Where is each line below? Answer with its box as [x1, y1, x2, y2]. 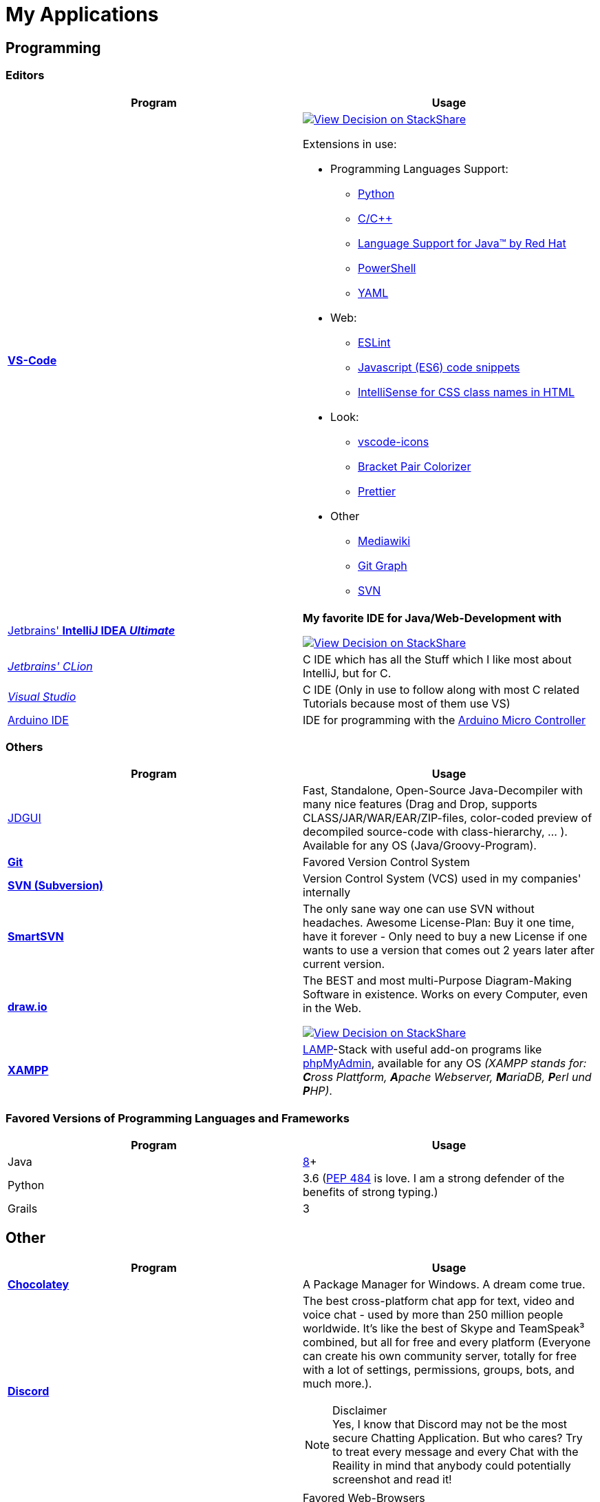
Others [6, 739, 43, 754]
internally [303, 885, 351, 900]
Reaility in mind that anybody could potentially [332, 1458, 571, 1472]
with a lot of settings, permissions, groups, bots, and [303, 1362, 575, 1377]
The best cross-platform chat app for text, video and [303, 1293, 575, 1308]
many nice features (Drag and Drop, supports [303, 797, 537, 812]
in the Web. [303, 1001, 362, 1016]
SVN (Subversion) [8, 878, 104, 893]
